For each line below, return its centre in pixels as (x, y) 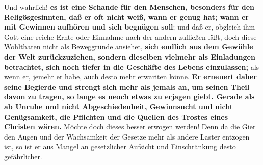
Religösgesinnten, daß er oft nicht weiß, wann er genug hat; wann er (126, 17)
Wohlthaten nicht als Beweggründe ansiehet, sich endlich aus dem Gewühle (129, 47)
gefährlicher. (23, 156)
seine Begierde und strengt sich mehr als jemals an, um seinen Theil (127, 86)
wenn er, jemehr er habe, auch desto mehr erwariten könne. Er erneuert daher (130, 77)
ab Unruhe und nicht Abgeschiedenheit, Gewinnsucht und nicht (119, 106)
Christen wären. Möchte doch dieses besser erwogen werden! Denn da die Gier (130, 127)
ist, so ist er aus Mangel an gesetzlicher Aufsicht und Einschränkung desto (120, 146)
